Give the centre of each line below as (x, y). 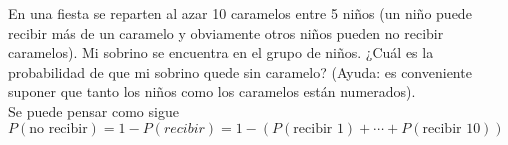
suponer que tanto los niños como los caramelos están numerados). (212, 91)
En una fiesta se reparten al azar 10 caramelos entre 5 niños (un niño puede (240, 13)
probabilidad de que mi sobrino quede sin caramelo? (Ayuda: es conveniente (240, 71)
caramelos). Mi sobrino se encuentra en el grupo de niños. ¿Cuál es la (221, 52)
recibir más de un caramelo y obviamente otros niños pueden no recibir (226, 32)
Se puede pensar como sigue (93, 110)
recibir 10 (451, 128)
